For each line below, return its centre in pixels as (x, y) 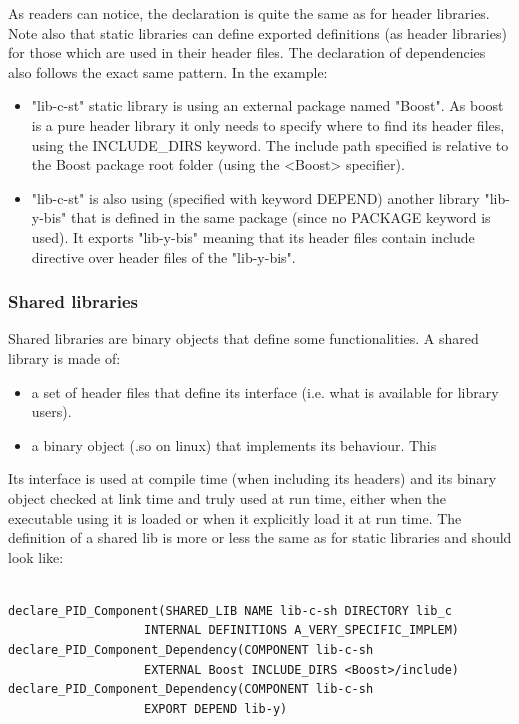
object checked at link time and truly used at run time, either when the (227, 497)
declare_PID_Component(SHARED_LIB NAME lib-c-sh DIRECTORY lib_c (230, 610)
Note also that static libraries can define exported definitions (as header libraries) (257, 32)
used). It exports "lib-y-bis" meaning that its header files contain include (253, 236)
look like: (36, 556)
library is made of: (64, 357)
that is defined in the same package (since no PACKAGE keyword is (280, 217)
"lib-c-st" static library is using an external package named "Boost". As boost (267, 105)
